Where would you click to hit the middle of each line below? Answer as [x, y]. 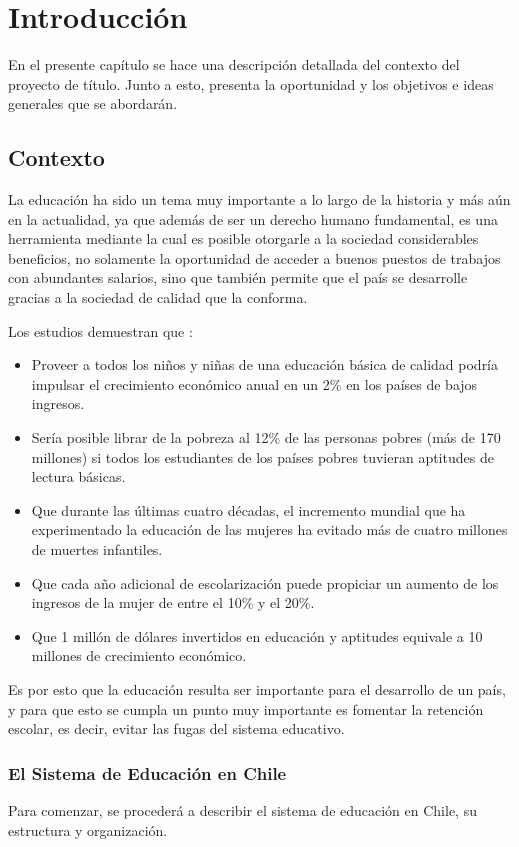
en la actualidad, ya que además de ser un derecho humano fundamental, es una [253, 218]
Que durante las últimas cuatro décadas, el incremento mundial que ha [248, 509]
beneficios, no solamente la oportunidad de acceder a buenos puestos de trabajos [254, 257]
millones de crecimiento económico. [139, 655]
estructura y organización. [88, 829]
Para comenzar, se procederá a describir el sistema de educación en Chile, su [242, 809]
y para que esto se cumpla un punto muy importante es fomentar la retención [246, 708]
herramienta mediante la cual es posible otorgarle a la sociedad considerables [243, 238]
